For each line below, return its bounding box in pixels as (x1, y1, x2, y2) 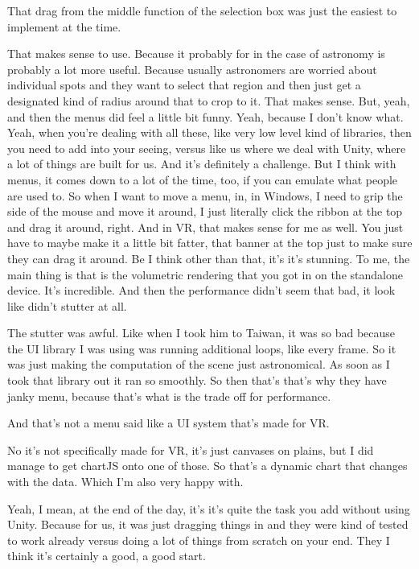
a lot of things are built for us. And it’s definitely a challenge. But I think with (7, 155, 396, 172)
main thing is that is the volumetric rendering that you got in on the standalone (7, 266, 403, 282)
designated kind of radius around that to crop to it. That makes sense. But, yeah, (7, 92, 410, 109)
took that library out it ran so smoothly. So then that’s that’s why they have (7, 372, 387, 389)
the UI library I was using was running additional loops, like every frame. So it (7, 340, 396, 357)
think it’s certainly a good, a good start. (7, 547, 206, 564)
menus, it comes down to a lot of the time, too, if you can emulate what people (7, 171, 398, 188)
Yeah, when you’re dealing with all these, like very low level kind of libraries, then (7, 124, 412, 141)
